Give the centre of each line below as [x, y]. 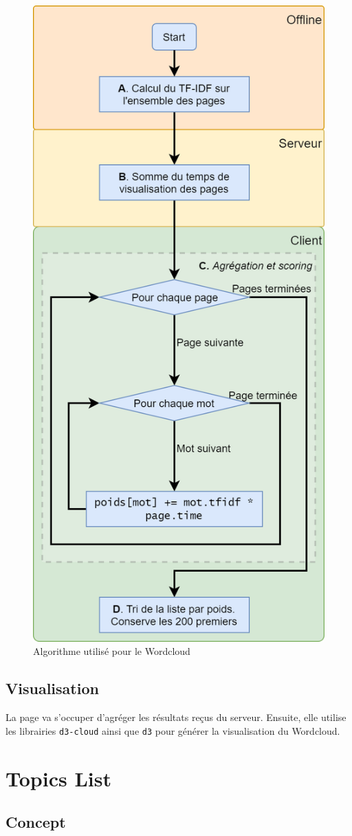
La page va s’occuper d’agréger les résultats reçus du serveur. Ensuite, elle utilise [176, 717]
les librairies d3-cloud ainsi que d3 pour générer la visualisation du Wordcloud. [173, 730]
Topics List [58, 778]
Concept [36, 822]
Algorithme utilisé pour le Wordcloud [112, 651]
